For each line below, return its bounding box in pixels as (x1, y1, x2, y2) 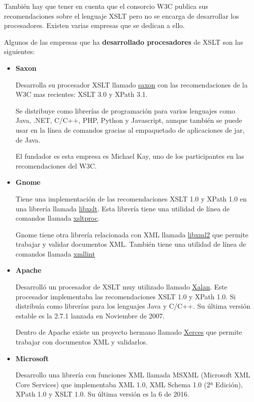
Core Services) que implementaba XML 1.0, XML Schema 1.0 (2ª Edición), (15, 379, 243, 389)
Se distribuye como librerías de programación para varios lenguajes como (15, 105, 235, 115)
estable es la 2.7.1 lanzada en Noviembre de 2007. (15, 310, 165, 320)
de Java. (15, 134, 40, 144)
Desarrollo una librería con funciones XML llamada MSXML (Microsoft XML (15, 370, 250, 380)
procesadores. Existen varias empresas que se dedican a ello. (4, 20, 185, 30)
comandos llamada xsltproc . (15, 213, 100, 223)
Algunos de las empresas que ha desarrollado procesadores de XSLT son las (4, 36, 243, 47)
